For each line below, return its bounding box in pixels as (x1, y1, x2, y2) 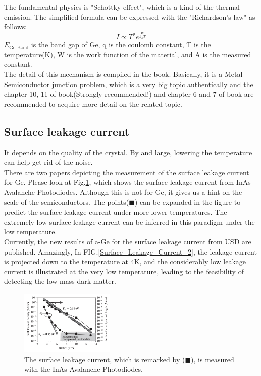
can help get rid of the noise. (4, 157, 93, 168)
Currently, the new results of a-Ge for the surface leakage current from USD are (4, 236, 251, 246)
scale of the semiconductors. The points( (4, 196, 129, 207)
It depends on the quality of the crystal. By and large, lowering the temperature (4, 147, 252, 157)
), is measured (191, 354, 234, 364)
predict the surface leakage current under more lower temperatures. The (4, 206, 227, 217)
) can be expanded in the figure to (134, 196, 241, 207)
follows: (4, 21, 27, 32)
